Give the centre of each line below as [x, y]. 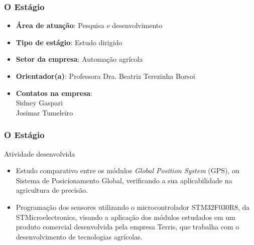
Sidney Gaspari [39, 103]
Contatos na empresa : [54, 93]
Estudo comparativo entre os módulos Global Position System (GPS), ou [128, 170]
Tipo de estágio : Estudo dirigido [69, 42]
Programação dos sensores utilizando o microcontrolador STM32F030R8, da [133, 207]
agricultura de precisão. [52, 190]
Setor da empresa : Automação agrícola [79, 59]
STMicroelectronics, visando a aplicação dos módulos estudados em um [125, 217]
